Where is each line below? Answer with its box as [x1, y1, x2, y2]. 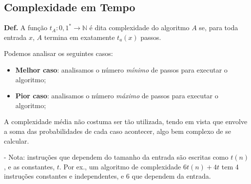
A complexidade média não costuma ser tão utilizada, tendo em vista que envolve [4, 116, 248, 127]
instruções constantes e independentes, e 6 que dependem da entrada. [4, 171, 211, 181]
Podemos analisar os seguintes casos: [4, 48, 113, 58]
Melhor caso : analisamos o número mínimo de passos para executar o [15, 64, 228, 74]
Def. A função [4, 22, 48, 33]
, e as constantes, [4, 161, 55, 171]
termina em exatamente [44, 32, 115, 42]
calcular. [4, 135, 29, 146]
